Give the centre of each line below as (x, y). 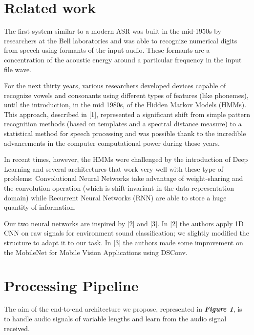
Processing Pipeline (71, 286)
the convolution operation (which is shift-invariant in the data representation (119, 188)
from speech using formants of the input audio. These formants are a (107, 50)
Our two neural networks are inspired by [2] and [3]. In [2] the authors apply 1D (124, 223)
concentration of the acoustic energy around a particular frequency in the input (123, 59)
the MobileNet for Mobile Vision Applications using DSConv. (96, 252)
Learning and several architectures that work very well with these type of (114, 168)
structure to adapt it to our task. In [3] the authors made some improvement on (124, 242)
